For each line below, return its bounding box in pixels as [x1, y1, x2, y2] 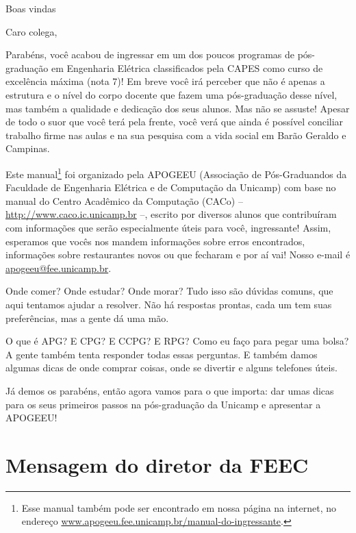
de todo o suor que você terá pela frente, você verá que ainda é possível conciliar [5, 114, 344, 129]
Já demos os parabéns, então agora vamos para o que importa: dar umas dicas [5, 383, 334, 397]
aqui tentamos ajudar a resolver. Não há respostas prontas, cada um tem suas [5, 297, 332, 311]
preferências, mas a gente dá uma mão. [5, 310, 169, 325]
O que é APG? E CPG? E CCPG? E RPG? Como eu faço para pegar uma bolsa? [5, 334, 349, 348]
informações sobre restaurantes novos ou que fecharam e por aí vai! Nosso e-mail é [5, 247, 351, 262]
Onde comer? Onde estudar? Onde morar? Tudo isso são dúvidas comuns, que [5, 284, 333, 298]
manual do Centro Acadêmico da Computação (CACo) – [5, 193, 243, 208]
